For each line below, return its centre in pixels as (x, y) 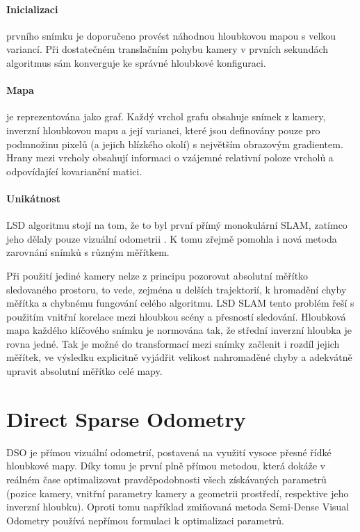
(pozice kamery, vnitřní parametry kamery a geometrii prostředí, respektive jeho (178, 493)
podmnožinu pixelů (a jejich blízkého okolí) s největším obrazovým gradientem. (175, 144)
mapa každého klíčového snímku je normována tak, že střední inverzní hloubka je (179, 330)
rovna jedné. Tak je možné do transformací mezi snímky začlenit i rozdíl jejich (173, 343)
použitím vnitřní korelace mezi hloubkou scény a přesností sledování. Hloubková (176, 316)
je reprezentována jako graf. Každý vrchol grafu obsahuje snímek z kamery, (166, 116)
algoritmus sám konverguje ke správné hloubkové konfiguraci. (136, 62)
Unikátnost (33, 198)
